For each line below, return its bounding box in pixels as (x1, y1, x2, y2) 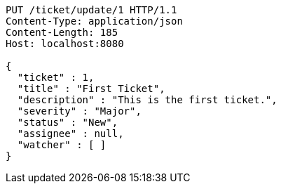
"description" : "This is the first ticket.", (17, 94, 277, 105)
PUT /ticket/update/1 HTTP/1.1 (6, 4, 177, 15)
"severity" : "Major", (17, 105, 142, 117)
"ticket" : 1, (17, 72, 95, 83)
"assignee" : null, (17, 128, 124, 139)
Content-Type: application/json (6, 15, 183, 27)
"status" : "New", (17, 117, 118, 128)
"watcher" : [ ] (17, 139, 107, 150)
